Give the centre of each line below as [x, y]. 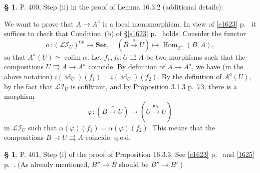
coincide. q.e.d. [108, 137]
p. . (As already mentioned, [47, 164]
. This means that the [181, 127]
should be [134, 164]
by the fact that [28, 86]
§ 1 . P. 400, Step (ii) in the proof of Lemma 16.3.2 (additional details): [114, 7]
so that [15, 56]
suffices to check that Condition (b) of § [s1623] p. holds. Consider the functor [125, 33]
